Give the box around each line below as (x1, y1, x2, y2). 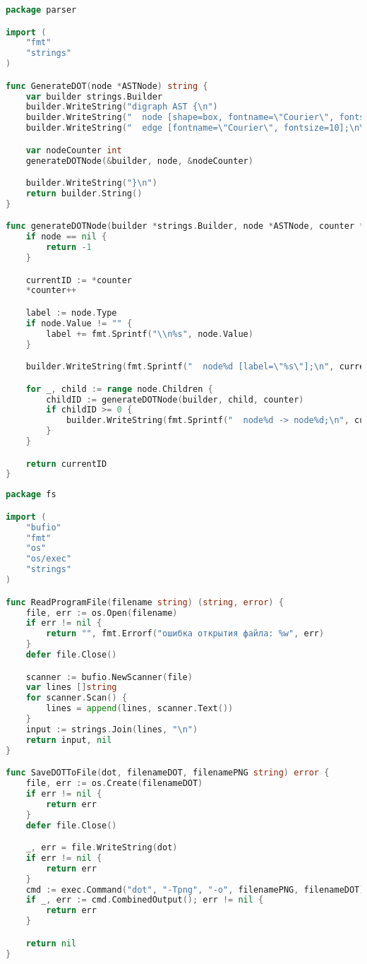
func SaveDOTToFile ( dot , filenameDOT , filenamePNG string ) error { (6, 768, 330, 778)
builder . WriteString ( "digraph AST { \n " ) (25, 102, 218, 112)
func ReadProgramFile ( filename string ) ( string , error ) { (6, 597, 284, 607)
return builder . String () (25, 189, 143, 198)
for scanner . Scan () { (25, 693, 127, 703)
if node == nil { (25, 232, 107, 242)
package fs (6, 489, 56, 500)
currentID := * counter (25, 275, 133, 285)
